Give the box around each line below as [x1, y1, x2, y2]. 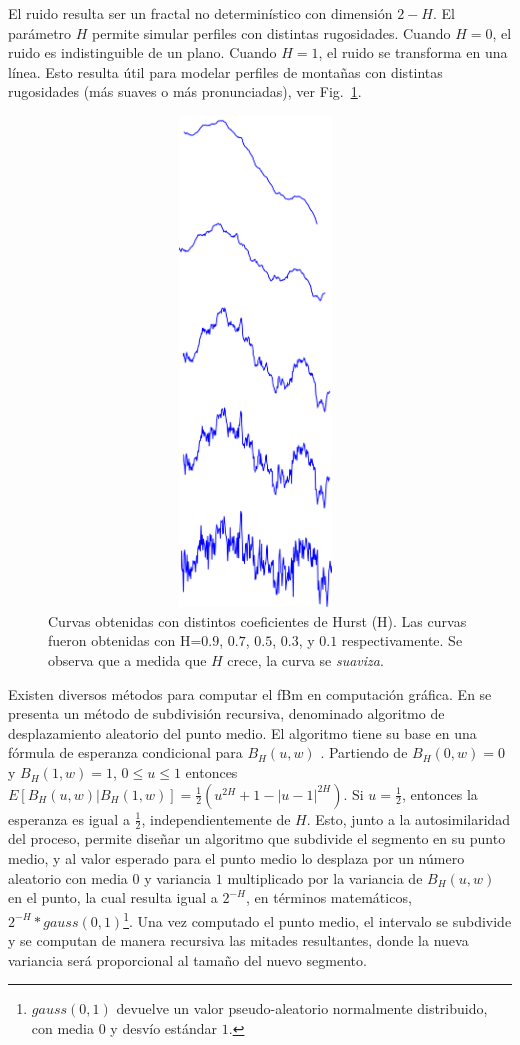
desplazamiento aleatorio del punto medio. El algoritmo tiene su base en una [8, 722, 477, 743]
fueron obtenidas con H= [48, 630, 202, 651]
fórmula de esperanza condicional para [8, 742, 243, 763]
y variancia [144, 867, 212, 888]
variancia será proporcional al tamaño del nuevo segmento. [8, 949, 367, 970]
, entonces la [401, 783, 478, 804]
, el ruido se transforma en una [318, 42, 508, 63]
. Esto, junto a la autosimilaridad [306, 808, 511, 829]
